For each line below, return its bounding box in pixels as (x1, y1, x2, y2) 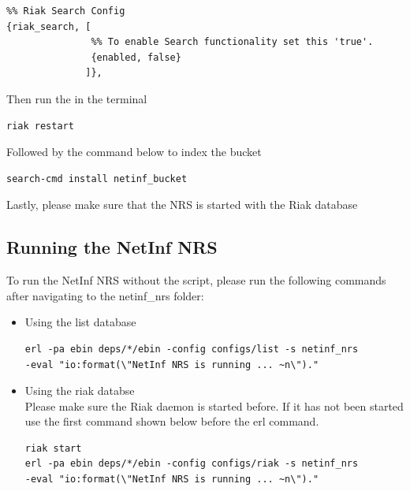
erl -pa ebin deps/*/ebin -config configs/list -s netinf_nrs (24, 343, 359, 355)
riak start (24, 442, 82, 454)
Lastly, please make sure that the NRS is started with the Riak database (6, 196, 358, 213)
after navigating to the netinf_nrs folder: (6, 287, 204, 303)
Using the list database (24, 314, 136, 330)
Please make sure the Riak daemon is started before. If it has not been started (24, 397, 404, 414)
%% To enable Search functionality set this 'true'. (91, 36, 374, 48)
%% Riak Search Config (6, 6, 125, 17)
